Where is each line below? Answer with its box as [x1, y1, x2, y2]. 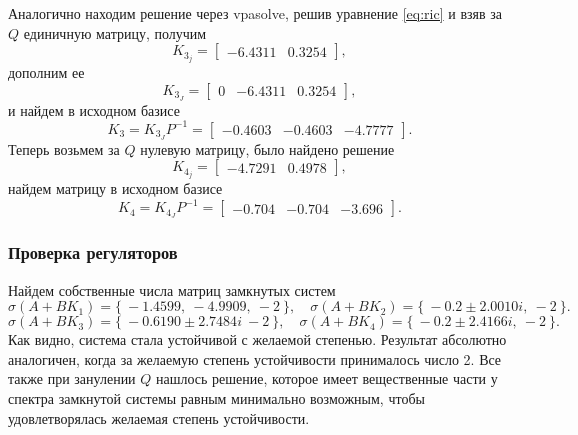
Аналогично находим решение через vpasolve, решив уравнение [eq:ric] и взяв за [8, 3, 502, 23]
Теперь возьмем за [8, 138, 120, 159]
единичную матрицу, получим [23, 22, 207, 43]
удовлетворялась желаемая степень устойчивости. [8, 407, 310, 428]
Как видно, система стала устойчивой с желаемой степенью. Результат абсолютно [8, 329, 507, 350]
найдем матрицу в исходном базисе [8, 178, 223, 199]
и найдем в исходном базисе [8, 99, 180, 120]
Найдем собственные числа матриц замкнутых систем [8, 279, 336, 300]
